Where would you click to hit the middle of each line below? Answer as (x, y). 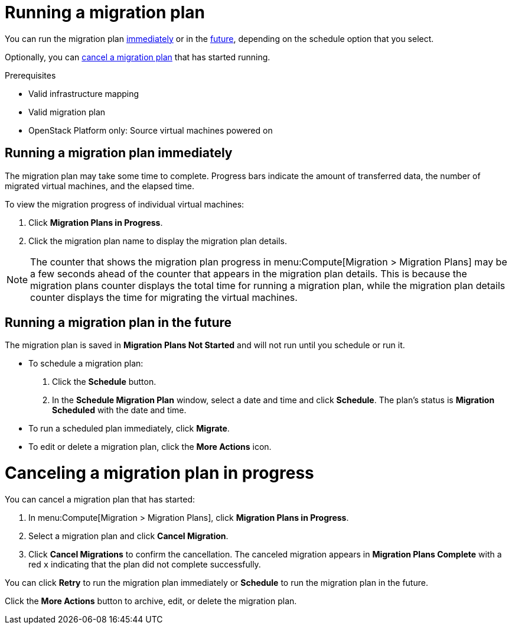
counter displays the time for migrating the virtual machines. (164, 297)
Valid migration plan (67, 112)
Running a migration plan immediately (119, 153)
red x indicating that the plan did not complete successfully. (145, 564)
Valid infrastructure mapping (84, 93)
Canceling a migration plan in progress (159, 473)
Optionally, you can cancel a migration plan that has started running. (138, 57)
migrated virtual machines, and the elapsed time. (100, 186)
